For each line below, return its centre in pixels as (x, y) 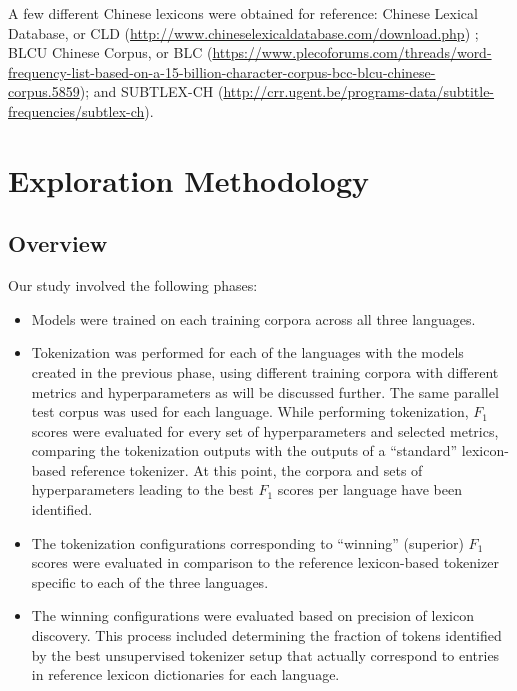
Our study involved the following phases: (133, 285)
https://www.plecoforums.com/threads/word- (352, 52)
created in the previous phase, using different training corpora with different (265, 371)
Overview (58, 243)
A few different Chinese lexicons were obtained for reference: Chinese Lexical (243, 13)
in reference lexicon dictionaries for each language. (185, 674)
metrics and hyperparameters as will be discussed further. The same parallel (265, 391)
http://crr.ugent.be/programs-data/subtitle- (359, 91)
